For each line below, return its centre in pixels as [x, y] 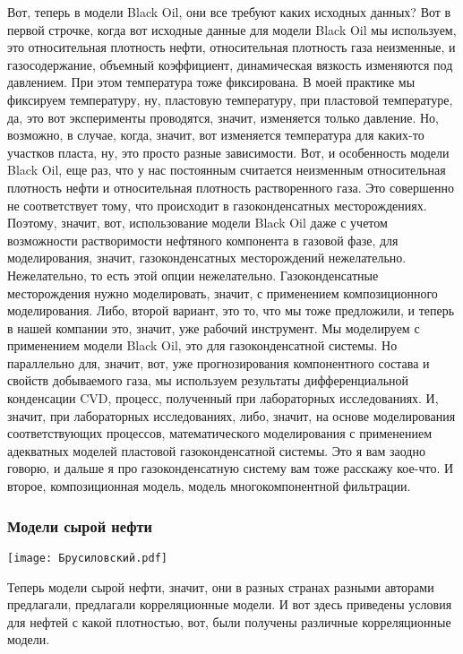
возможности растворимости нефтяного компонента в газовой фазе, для [203, 240]
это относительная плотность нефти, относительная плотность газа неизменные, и [231, 47]
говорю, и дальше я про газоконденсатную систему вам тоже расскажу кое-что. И [231, 468]
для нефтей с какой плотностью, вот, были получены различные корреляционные [229, 621]
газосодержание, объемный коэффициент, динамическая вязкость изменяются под [230, 64]
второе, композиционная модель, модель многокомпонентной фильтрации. [209, 486]
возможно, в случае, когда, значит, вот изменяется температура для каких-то [216, 135]
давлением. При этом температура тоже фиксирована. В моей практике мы [211, 82]
